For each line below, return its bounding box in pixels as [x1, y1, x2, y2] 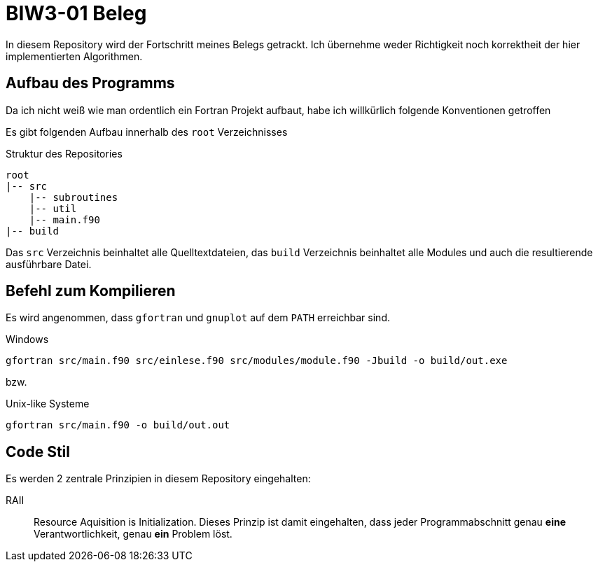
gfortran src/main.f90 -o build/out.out [6, 419, 230, 431]
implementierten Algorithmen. [6, 50, 143, 62]
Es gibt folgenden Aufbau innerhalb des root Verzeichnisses [6, 125, 288, 138]
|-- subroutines [29, 191, 118, 203]
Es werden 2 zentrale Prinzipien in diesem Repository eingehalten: [6, 472, 311, 485]
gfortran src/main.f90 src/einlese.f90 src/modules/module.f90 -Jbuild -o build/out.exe [6, 355, 508, 367]
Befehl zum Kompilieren [6, 282, 176, 300]
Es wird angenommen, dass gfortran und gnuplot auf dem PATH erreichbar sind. [6, 311, 390, 324]
